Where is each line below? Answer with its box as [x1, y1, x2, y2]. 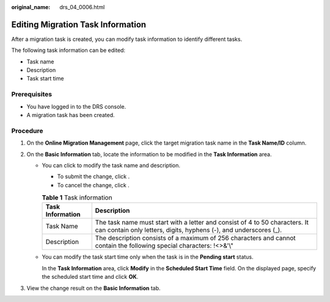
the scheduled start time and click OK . [42, 273, 139, 281]
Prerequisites [11, 90, 52, 99]
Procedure [11, 126, 43, 135]
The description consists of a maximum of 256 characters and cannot [95, 234, 296, 242]
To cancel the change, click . [57, 181, 130, 189]
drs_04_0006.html [59, 4, 105, 10]
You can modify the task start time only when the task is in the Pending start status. [42, 253, 254, 261]
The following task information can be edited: [11, 46, 125, 54]
